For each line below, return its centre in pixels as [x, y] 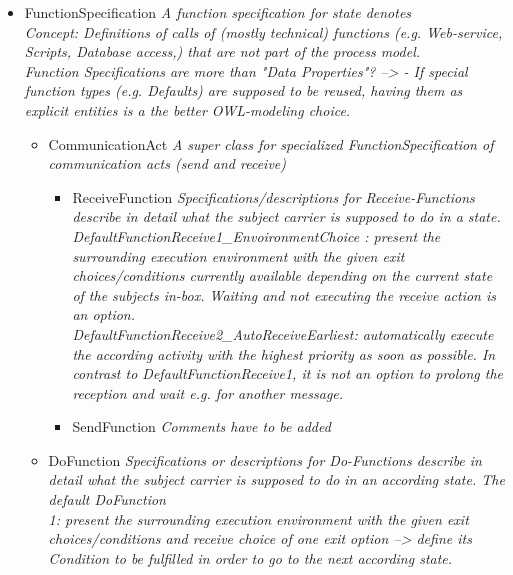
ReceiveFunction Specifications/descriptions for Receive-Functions [273, 196]
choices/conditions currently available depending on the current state [282, 275]
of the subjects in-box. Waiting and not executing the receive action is [284, 294]
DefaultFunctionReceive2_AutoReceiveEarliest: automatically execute [283, 333]
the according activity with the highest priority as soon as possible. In [284, 353]
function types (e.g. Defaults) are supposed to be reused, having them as [243, 90]
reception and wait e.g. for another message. [208, 392]
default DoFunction [107, 499]
